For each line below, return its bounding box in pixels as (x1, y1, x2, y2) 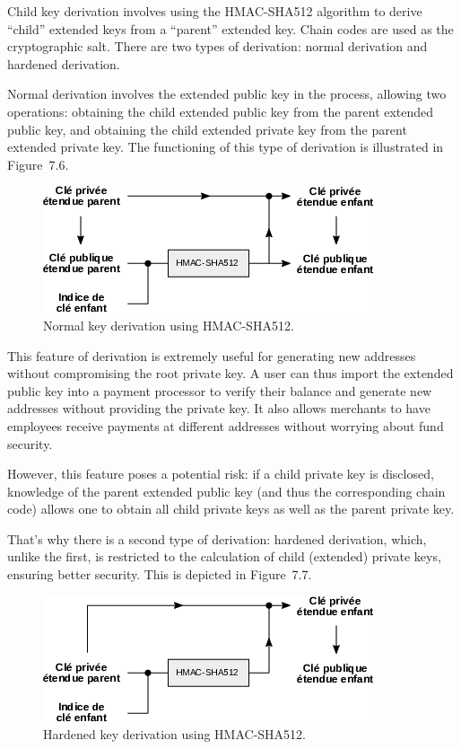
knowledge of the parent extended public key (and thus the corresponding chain (7, 481, 446, 500)
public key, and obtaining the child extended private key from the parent (7, 119, 407, 138)
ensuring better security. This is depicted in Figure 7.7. (7, 565, 312, 584)
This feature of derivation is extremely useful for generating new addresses (7, 346, 416, 365)
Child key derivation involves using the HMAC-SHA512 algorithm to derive (7, 2, 422, 20)
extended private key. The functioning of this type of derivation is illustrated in (7, 137, 444, 156)
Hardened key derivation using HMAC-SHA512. (43, 725, 307, 744)
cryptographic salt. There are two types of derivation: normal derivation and (7, 37, 428, 56)
